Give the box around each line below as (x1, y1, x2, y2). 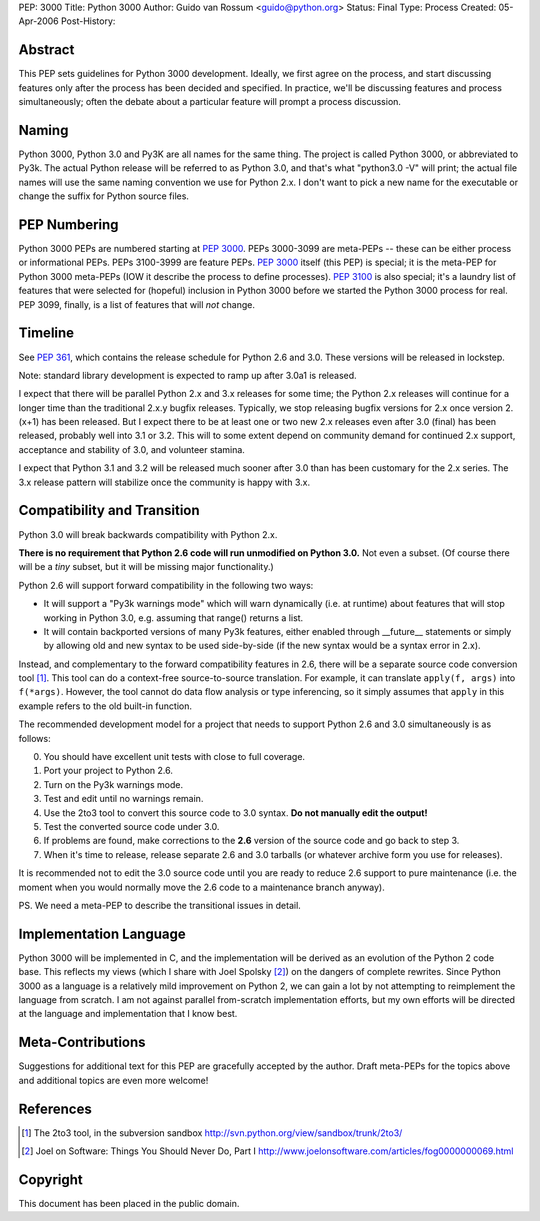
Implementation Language (18, 925, 186, 942)
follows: (18, 732, 51, 744)
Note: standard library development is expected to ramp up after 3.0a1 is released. (18, 369, 357, 381)
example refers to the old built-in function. (18, 700, 193, 712)
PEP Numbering (18, 216, 119, 233)
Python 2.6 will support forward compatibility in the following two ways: (18, 579, 314, 591)
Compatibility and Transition (18, 502, 200, 519)
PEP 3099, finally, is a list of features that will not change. (18, 298, 255, 310)
